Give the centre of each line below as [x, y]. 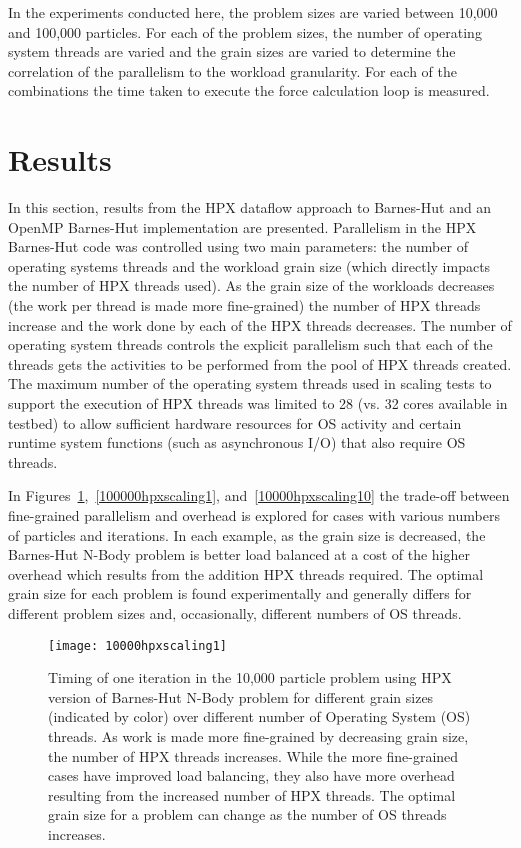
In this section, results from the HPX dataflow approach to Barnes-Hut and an [250, 207]
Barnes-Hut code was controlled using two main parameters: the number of [238, 246]
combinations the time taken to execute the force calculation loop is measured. [249, 90]
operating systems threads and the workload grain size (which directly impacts [249, 265]
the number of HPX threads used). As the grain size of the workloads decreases [251, 285]
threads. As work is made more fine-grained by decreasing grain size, [258, 736]
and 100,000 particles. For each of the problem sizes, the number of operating [245, 31]
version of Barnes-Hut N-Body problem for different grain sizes [241, 696]
